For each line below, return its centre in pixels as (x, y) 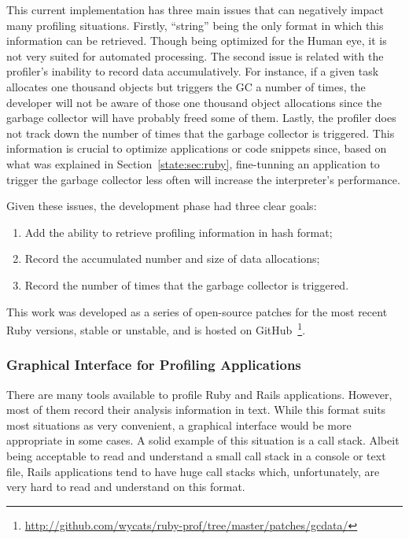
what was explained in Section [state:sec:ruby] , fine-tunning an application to (193, 163)
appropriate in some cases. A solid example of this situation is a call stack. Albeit (203, 440)
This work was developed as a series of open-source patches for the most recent (197, 311)
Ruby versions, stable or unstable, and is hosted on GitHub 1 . (156, 329)
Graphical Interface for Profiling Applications (154, 365)
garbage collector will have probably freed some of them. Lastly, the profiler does (201, 118)
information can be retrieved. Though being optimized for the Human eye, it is (197, 41)
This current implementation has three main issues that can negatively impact (195, 9)
